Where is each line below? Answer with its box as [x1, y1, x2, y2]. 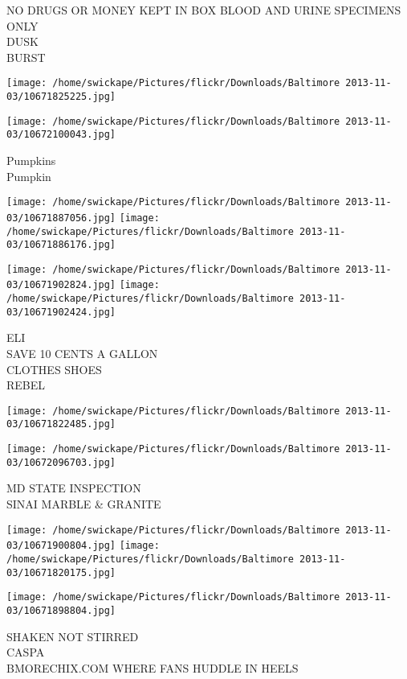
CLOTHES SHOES [6, 360, 102, 377]
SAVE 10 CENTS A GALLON [6, 345, 158, 362]
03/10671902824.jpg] [6, 279, 116, 291]
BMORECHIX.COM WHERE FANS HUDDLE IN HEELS [6, 659, 299, 676]
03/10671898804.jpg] [6, 604, 116, 616]
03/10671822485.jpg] [6, 418, 116, 430]
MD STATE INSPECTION [6, 479, 141, 496]
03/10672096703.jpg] [6, 456, 116, 468]
